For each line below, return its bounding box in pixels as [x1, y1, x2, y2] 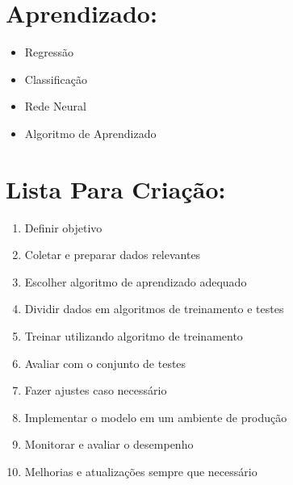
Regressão [24, 44, 74, 61]
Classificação [24, 70, 87, 87]
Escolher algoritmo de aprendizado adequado [24, 273, 247, 290]
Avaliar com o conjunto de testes [24, 354, 186, 371]
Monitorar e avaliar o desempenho [24, 436, 194, 453]
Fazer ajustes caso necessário [24, 382, 167, 399]
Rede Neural [24, 98, 86, 115]
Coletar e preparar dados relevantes [24, 246, 201, 263]
